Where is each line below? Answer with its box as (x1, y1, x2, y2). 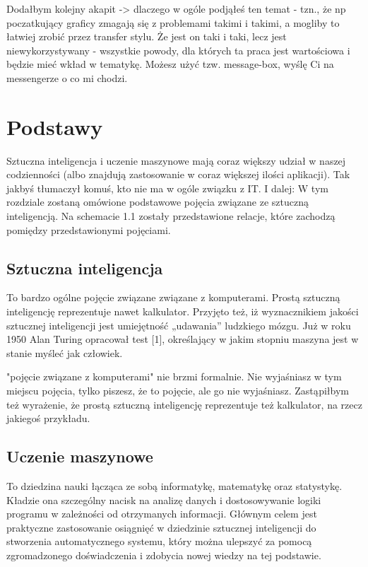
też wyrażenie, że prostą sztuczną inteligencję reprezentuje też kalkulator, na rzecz (6, 397, 362, 411)
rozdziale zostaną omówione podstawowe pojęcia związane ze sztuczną (6, 194, 309, 209)
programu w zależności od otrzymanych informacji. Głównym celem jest (6, 506, 317, 521)
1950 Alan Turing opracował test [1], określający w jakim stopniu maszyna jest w (6, 332, 359, 346)
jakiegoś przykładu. (6, 411, 90, 426)
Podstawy (6, 112, 103, 141)
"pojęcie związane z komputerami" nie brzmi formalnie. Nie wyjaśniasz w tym (6, 369, 342, 384)
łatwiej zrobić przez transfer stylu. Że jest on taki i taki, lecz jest (6, 29, 287, 44)
